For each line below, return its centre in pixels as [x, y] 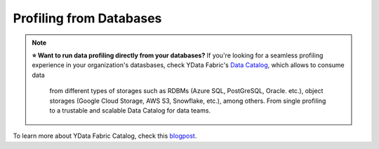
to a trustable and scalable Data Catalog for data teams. [130, 110]
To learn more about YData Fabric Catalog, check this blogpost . [105, 136]
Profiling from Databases [87, 18]
